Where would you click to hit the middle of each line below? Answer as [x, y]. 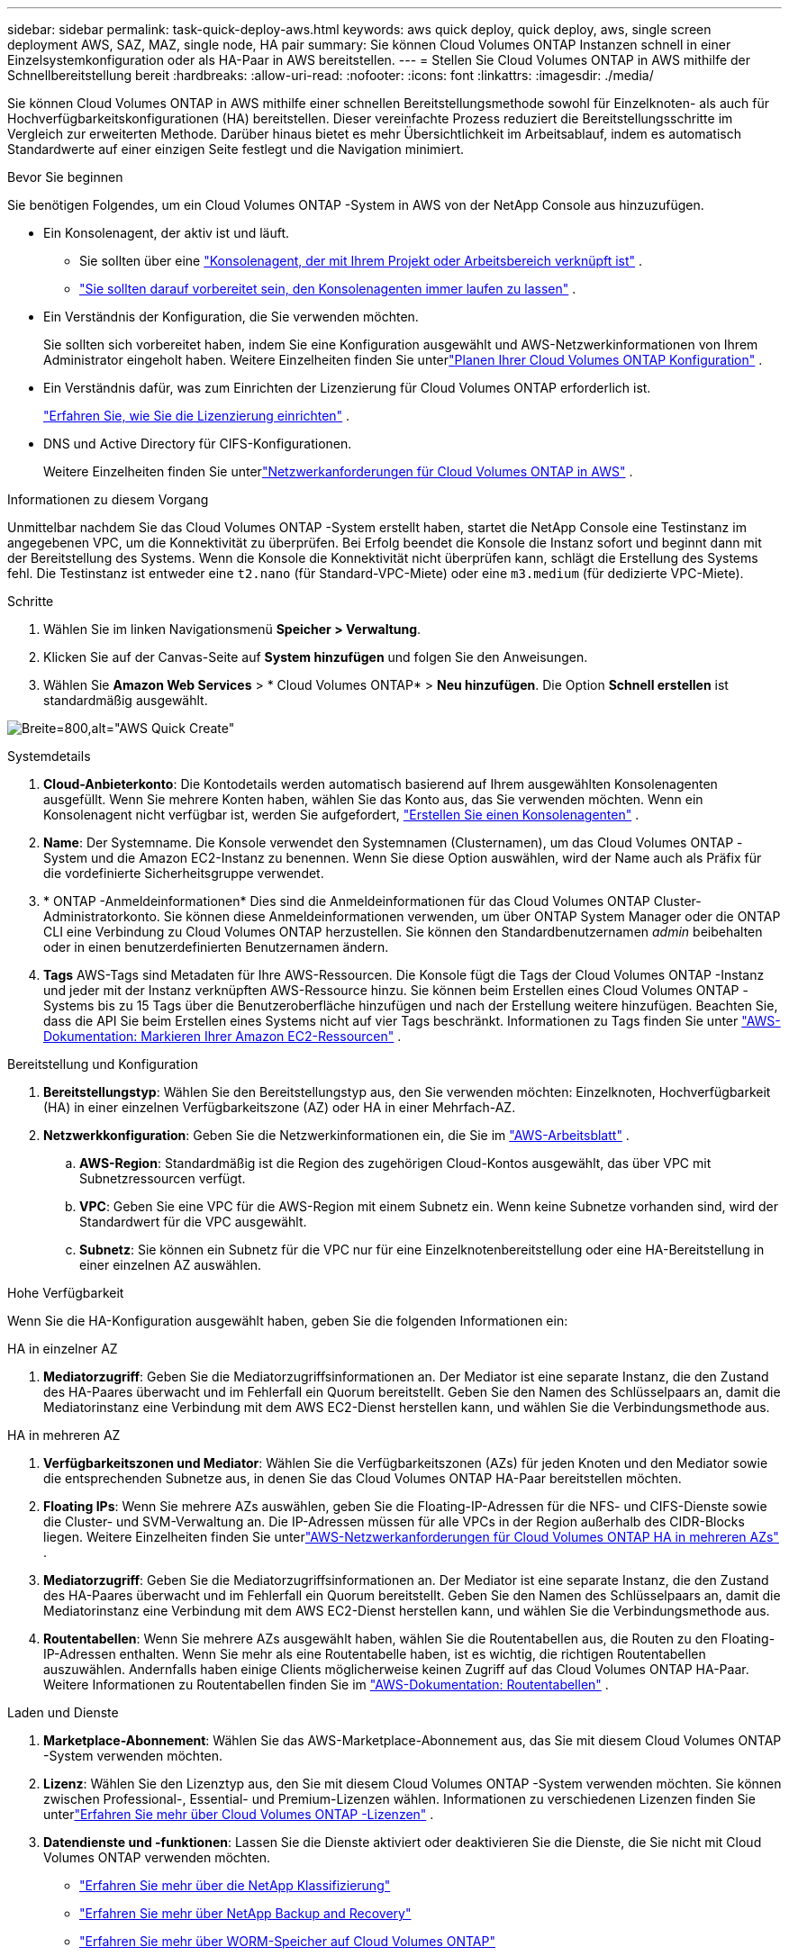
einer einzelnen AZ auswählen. [171, 1265]
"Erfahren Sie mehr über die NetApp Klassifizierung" [235, 1885]
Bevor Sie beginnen [65, 177]
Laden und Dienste [63, 1712]
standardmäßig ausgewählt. [126, 700]
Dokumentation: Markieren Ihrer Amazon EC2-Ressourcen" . [222, 1036]
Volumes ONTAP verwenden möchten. [157, 1857]
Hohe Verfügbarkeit [66, 1293]
